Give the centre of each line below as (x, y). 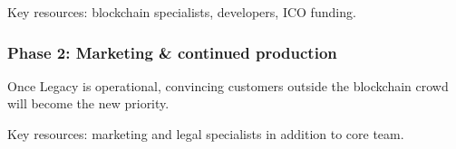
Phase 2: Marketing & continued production (172, 52)
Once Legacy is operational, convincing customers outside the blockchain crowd (228, 85)
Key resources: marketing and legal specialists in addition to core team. (206, 134)
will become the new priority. (88, 103)
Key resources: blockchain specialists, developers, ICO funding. (182, 12)
